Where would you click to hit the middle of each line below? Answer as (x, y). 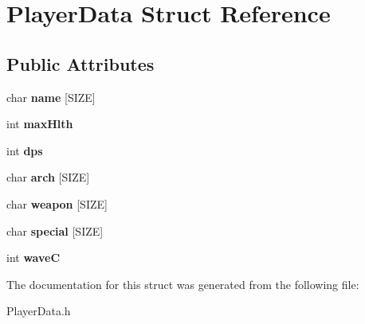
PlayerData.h (39, 311)
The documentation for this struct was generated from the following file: (183, 284)
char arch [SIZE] (48, 177)
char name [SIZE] (51, 97)
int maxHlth (40, 124)
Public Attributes (80, 63)
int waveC (33, 258)
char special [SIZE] (55, 230)
